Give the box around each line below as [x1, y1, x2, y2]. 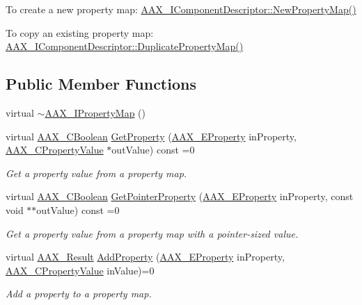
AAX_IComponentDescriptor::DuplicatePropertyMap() [6, 39, 244, 53]
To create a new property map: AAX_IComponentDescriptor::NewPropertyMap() [6, 2, 356, 16]
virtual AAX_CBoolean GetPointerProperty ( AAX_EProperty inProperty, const [6, 189, 354, 204]
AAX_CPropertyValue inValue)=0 [6, 263, 155, 277]
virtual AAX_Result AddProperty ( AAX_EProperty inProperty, [6, 249, 285, 264]
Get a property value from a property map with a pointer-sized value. [6, 226, 299, 240]
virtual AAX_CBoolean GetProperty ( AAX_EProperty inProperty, [6, 129, 297, 143]
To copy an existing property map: [6, 25, 154, 40]
